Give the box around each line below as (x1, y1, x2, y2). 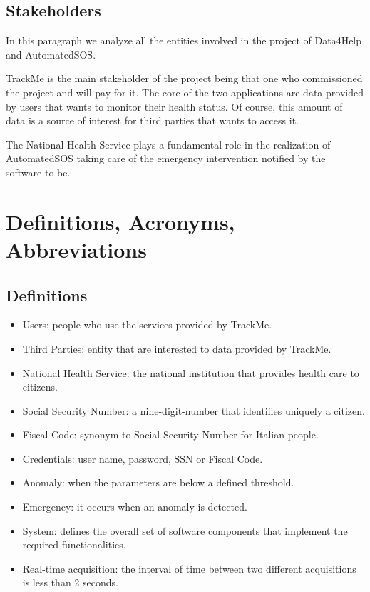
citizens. (22, 379, 58, 394)
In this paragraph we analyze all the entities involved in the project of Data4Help (6, 33, 362, 48)
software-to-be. (6, 164, 71, 179)
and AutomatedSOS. (6, 46, 96, 61)
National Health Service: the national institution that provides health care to (22, 365, 359, 380)
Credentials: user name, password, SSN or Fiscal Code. (22, 451, 263, 466)
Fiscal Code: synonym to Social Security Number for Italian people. (22, 427, 319, 442)
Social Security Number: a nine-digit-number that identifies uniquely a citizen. (22, 403, 365, 418)
